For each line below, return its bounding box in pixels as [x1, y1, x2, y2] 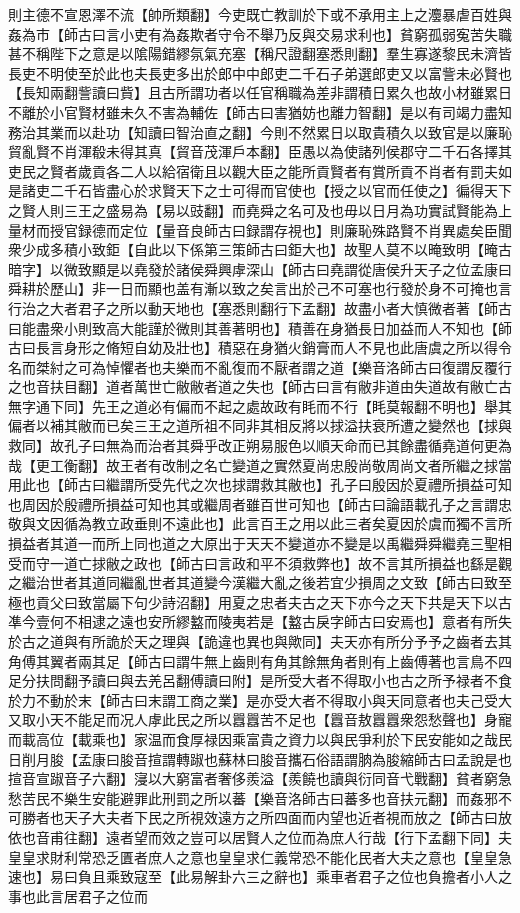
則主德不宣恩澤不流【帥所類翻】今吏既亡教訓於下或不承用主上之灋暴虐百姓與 [8, 4, 512, 24]
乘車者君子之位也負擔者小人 [315, 866, 498, 887]
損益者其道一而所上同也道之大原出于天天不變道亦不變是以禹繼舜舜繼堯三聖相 [8, 533, 512, 554]
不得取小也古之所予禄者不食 [329, 670, 512, 691]
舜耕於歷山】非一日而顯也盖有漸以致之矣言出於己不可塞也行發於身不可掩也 [8, 278, 498, 299]
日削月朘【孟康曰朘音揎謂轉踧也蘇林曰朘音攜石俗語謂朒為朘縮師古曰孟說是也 [8, 748, 512, 769]
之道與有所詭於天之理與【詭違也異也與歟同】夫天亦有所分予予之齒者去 [35, 631, 498, 651]
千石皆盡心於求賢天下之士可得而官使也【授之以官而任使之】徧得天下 [63, 180, 512, 201]
